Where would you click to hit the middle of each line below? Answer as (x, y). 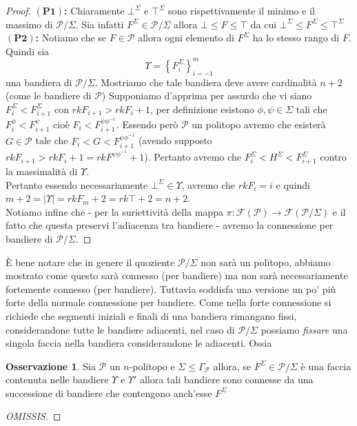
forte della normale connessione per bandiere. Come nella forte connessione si (169, 302)
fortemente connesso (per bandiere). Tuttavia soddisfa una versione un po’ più (171, 288)
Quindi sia (28, 51)
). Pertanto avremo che (193, 157)
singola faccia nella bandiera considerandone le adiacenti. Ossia (139, 343)
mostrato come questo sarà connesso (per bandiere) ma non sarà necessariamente (177, 275)
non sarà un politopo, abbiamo (266, 262)
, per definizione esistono (202, 109)
